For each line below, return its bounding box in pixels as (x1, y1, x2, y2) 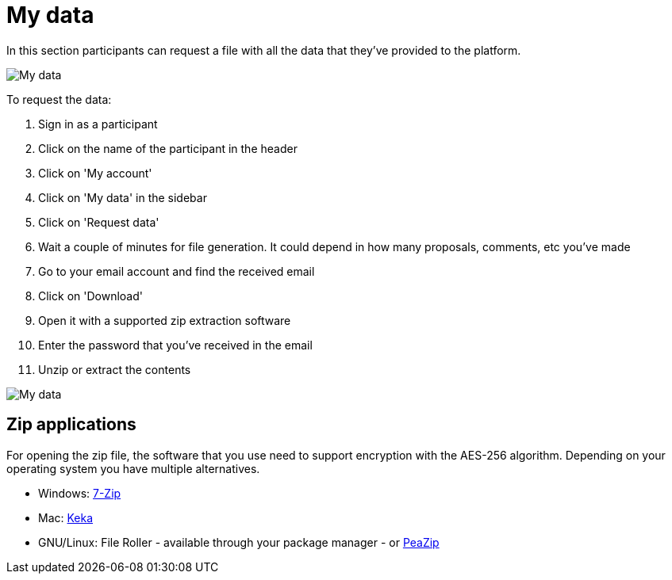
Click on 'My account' (38, 166, 152, 180)
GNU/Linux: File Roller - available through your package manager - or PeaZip (38, 535, 440, 549)
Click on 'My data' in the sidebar (38, 190, 207, 204)
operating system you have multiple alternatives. (6, 461, 260, 475)
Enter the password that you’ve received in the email (38, 338, 313, 352)
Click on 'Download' (38, 288, 143, 303)
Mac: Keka (38, 510, 94, 525)
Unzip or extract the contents (38, 362, 191, 376)
